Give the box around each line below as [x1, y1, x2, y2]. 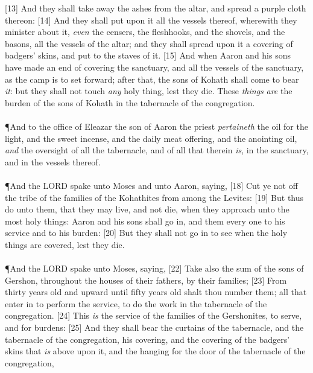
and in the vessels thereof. [5, 155, 101, 168]
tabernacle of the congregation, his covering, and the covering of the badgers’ [5, 333, 290, 345]
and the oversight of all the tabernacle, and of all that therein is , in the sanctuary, [5, 144, 309, 156]
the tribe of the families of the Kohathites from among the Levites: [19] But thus [5, 191, 304, 203]
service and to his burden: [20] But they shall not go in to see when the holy [5, 226, 288, 239]
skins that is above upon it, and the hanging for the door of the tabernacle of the [5, 345, 306, 357]
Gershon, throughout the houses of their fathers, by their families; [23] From [5, 273, 287, 286]
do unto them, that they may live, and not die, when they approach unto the [5, 203, 289, 215]
